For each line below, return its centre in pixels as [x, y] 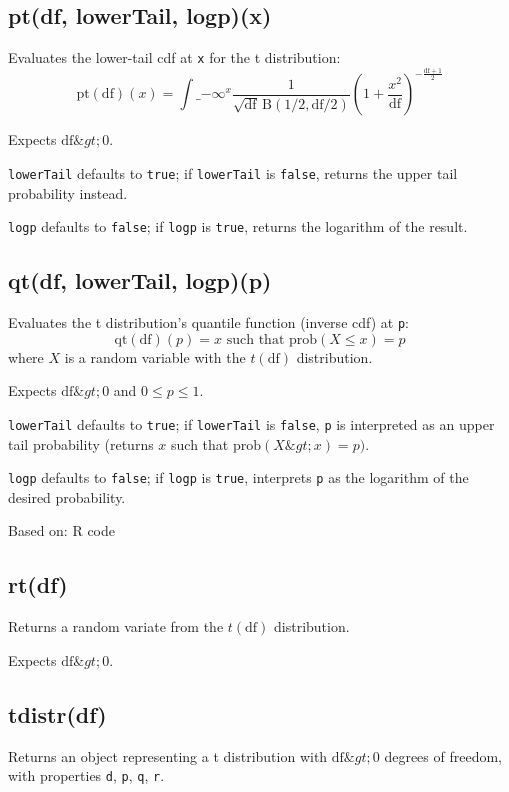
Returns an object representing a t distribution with [168, 755]
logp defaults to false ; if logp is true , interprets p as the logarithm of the [238, 477]
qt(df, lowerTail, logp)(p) [140, 280]
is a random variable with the [155, 356]
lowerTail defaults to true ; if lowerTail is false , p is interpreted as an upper [251, 423]
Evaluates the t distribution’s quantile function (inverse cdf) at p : [208, 322]
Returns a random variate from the [116, 626]
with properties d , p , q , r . [86, 775]
